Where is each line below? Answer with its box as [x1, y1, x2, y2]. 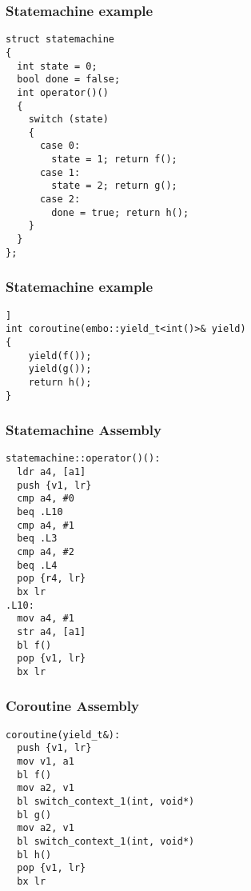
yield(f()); [28, 350, 92, 362]
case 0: [39, 140, 81, 152]
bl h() [17, 849, 52, 861]
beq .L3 [17, 533, 58, 545]
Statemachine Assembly [6, 420, 161, 440]
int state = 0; [17, 60, 98, 72]
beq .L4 [17, 559, 58, 571]
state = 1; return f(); [51, 154, 177, 166]
